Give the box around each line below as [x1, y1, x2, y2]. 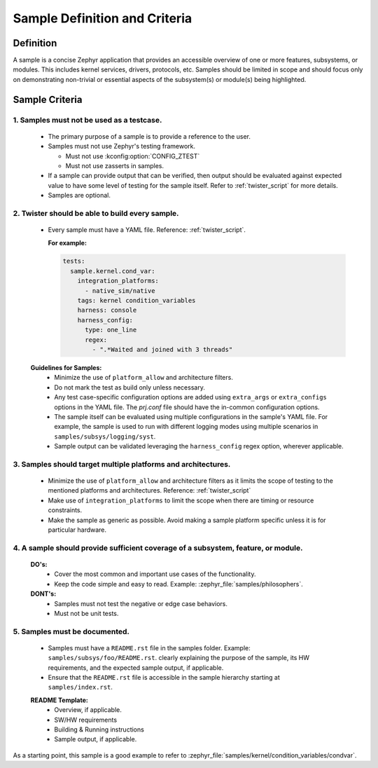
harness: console [77, 306, 137, 315]
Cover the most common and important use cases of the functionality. [54, 570, 256, 578]
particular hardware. [48, 526, 107, 534]
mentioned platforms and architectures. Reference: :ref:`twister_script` [48, 486, 251, 495]
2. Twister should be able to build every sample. [13, 208, 179, 218]
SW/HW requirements [54, 715, 118, 724]
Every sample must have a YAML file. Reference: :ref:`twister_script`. [48, 226, 246, 234]
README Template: [30, 696, 89, 704]
